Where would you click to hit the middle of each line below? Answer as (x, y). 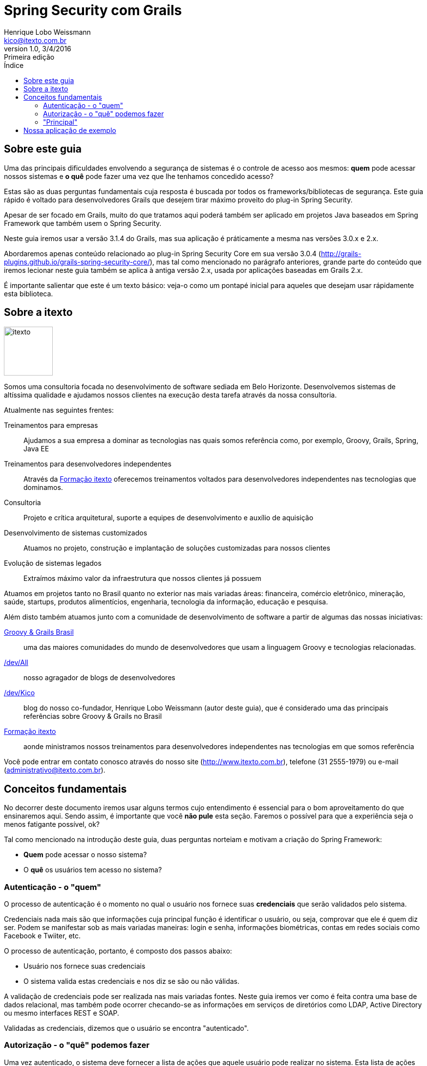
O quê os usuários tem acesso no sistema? (93, 870)
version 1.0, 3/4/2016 (38, 48)
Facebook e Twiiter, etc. (43, 936)
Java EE (36, 449)
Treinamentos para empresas (51, 425)
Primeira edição (29, 57)
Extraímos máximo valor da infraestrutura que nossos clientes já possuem (142, 578)
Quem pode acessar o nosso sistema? (85, 855)
